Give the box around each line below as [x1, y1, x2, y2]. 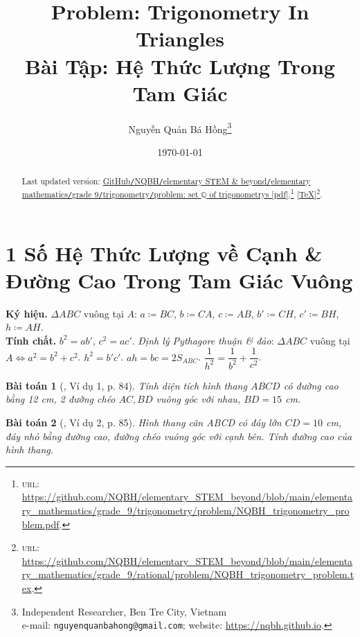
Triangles [136, 24, 224, 53]
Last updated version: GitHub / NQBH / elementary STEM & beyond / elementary [21, 175, 311, 187]
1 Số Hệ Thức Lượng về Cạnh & [6, 238, 323, 267]
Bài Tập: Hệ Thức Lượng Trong [25, 51, 335, 80]
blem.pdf [21, 516, 60, 531]
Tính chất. [6, 333, 57, 347]
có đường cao [283, 378, 339, 392]
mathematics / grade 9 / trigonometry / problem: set [21, 189, 199, 200]
